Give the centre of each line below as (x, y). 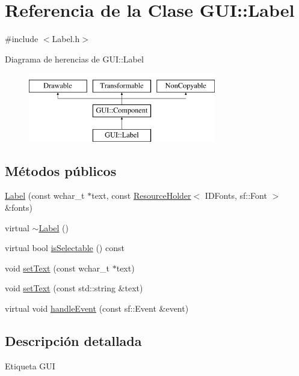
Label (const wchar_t (45, 196)
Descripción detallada (73, 341)
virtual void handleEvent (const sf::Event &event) (97, 308)
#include (22, 39)
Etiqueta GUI (30, 365)
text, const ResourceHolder (141, 196)
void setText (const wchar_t (57, 268)
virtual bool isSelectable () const (65, 248)
